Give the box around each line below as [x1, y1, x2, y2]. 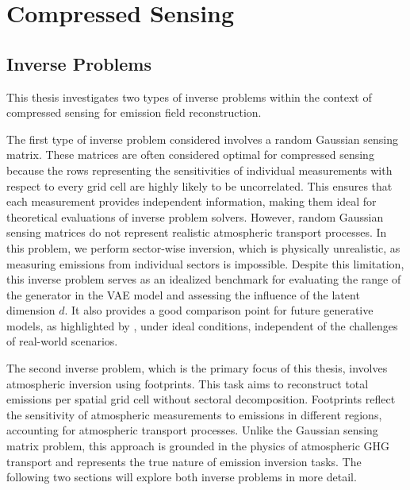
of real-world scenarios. [6, 333, 118, 349]
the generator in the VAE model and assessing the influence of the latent [6, 286, 360, 303]
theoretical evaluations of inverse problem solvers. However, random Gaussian [6, 208, 384, 225]
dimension [6, 302, 56, 318]
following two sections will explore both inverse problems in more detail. [6, 469, 357, 485]
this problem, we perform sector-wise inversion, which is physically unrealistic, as [6, 239, 400, 256]
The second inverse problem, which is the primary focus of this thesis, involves [6, 360, 388, 376]
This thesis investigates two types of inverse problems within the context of [6, 88, 372, 105]
